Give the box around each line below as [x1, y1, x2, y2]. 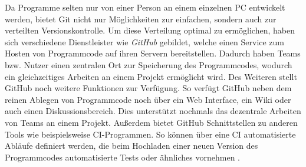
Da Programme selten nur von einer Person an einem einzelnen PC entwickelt [5, 1, 285, 13]
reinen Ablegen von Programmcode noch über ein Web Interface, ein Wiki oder [5, 93, 291, 105]
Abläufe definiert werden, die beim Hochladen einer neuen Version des [5, 139, 258, 152]
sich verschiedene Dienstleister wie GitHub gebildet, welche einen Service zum [5, 35, 285, 48]
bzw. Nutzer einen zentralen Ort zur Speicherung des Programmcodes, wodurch [5, 58, 292, 71]
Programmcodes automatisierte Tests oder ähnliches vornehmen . [5, 151, 240, 163]
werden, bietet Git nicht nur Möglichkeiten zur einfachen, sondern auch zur [5, 12, 277, 25]
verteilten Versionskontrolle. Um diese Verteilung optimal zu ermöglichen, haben [5, 24, 295, 36]
